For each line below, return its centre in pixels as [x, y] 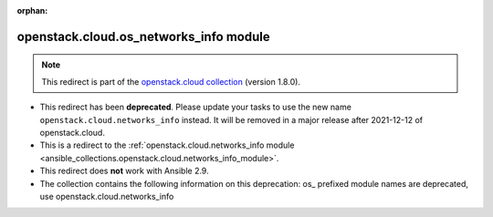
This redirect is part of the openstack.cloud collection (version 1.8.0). [171, 81]
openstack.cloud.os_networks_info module [143, 36]
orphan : [32, 10]
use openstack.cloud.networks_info [107, 196]
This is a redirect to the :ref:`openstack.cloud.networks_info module [167, 145]
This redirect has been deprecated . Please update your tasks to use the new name [195, 107]
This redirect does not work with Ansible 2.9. [124, 171]
